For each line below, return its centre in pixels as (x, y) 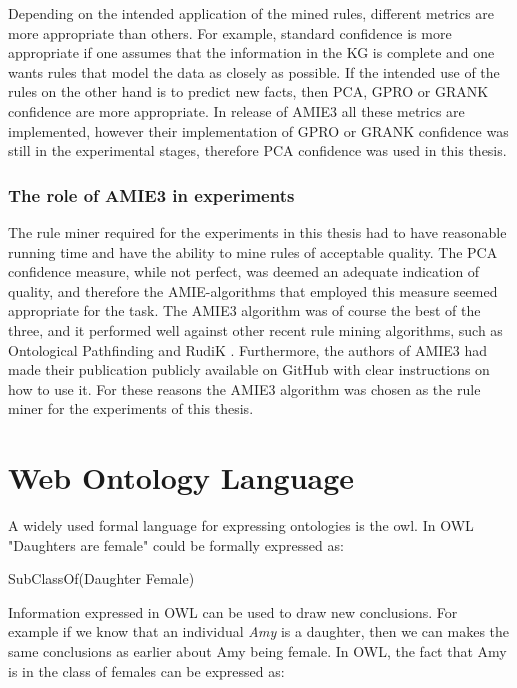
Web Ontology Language (181, 477)
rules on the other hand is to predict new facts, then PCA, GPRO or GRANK (248, 91)
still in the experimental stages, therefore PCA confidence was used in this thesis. (257, 150)
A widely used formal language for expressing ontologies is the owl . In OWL (241, 525)
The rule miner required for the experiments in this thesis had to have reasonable (257, 231)
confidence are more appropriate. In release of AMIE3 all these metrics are (236, 110)
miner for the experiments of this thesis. (131, 408)
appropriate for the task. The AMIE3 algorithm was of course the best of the (244, 310)
